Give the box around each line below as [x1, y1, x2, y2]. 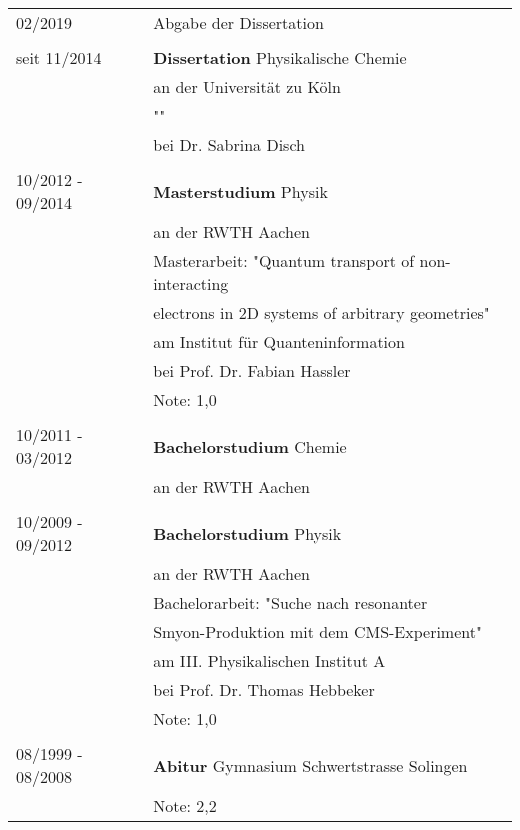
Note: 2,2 [153, 794, 217, 817]
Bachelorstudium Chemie [153, 434, 347, 458]
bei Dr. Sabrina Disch [153, 133, 305, 156]
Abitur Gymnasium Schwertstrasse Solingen [153, 753, 468, 777]
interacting [153, 272, 229, 295]
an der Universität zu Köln [153, 75, 341, 98]
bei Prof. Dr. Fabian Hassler [153, 359, 351, 382]
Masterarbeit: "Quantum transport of [153, 249, 415, 272]
